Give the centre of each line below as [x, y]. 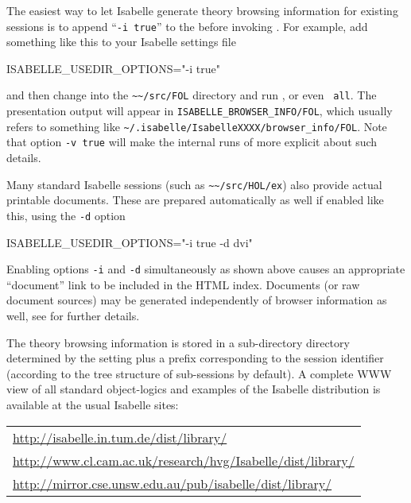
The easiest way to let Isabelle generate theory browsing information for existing [202, 10]
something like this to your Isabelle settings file [121, 42]
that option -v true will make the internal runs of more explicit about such [192, 142]
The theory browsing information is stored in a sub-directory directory [178, 342]
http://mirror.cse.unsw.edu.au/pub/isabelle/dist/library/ [173, 483]
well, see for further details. [73, 315]
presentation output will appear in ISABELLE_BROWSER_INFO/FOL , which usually [200, 111]
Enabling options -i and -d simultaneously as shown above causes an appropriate [206, 269]
